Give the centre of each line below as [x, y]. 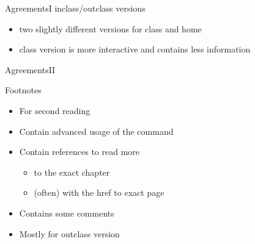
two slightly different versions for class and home [110, 28]
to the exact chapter [72, 172]
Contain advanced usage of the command [96, 131]
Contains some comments [67, 213]
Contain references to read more [79, 152]
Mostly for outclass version [69, 233]
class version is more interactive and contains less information [135, 49]
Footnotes [23, 90]
